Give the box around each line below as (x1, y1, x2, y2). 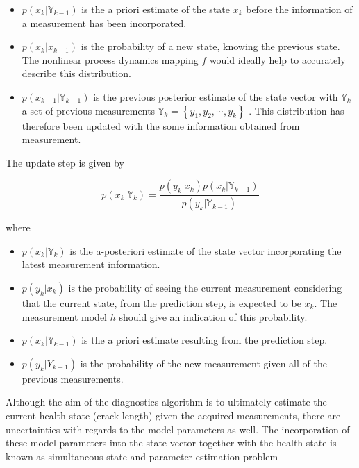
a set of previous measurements (22, 103, 156, 117)
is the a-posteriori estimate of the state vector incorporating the (69, 243, 342, 258)
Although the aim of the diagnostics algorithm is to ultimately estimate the (6, 394, 327, 409)
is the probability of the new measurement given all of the (80, 356, 327, 370)
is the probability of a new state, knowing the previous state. (81, 39, 340, 53)
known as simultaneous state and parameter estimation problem (6, 449, 278, 463)
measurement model (22, 309, 108, 324)
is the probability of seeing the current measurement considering (68, 281, 342, 294)
